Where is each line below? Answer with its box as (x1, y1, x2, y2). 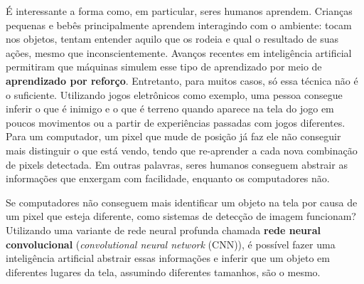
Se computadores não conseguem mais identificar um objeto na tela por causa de (6, 194, 358, 209)
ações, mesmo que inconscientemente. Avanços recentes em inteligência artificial (6, 45, 352, 60)
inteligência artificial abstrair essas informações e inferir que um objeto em (6, 251, 330, 265)
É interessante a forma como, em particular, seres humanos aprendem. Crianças (6, 4, 353, 18)
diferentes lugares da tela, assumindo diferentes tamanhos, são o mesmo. (6, 264, 321, 279)
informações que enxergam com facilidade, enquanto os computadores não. (6, 171, 330, 186)
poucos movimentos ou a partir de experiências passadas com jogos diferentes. (6, 115, 346, 130)
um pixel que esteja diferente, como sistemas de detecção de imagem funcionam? (6, 209, 356, 223)
